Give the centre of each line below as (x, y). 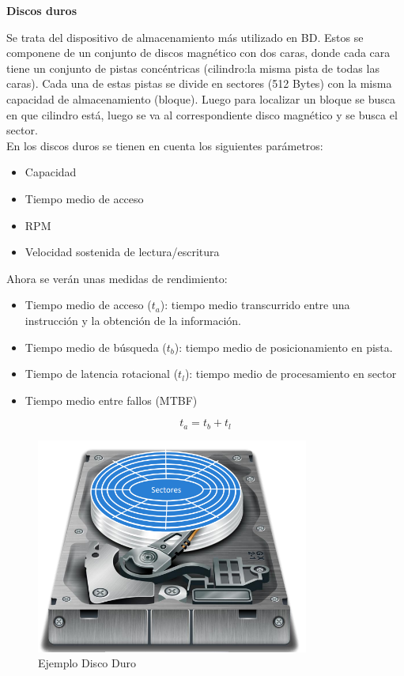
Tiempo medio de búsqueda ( (96, 347)
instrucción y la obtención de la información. (133, 320)
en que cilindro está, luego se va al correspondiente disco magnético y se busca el (202, 114)
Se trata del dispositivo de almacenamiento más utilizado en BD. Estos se (185, 37)
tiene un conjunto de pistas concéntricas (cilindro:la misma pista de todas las (193, 68)
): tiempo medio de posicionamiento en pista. (283, 347)
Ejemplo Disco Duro (87, 663)
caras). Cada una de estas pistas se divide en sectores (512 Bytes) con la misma (199, 83)
